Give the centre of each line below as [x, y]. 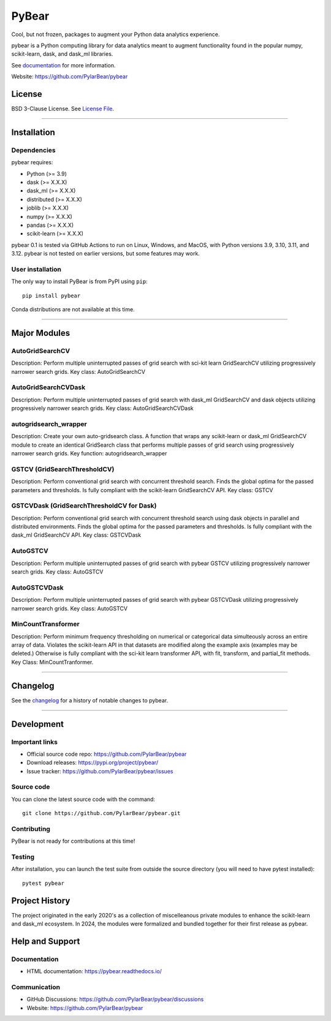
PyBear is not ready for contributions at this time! [73, 841]
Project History [41, 901]
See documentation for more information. [63, 65]
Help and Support [46, 941]
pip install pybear [51, 295]
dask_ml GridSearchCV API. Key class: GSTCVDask [76, 535]
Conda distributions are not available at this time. [73, 309]
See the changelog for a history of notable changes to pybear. [90, 700]
